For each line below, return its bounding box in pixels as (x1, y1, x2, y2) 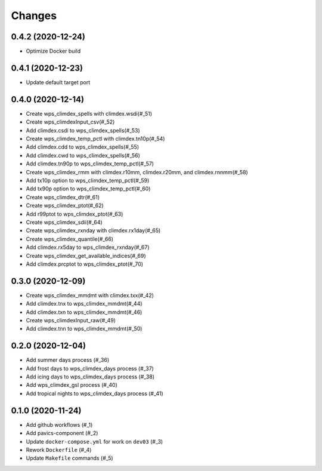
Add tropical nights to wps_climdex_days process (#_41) (26, 390, 163, 397)
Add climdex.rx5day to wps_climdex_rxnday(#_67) (26, 244, 150, 251)
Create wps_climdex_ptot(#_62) (26, 202, 104, 209)
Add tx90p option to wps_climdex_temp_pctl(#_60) (26, 185, 151, 192)
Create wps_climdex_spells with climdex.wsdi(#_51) (26, 110, 152, 117)
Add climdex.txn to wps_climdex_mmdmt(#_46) (26, 308, 143, 316)
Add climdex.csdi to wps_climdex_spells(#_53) (26, 127, 140, 134)
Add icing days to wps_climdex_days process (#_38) (26, 373, 155, 380)
